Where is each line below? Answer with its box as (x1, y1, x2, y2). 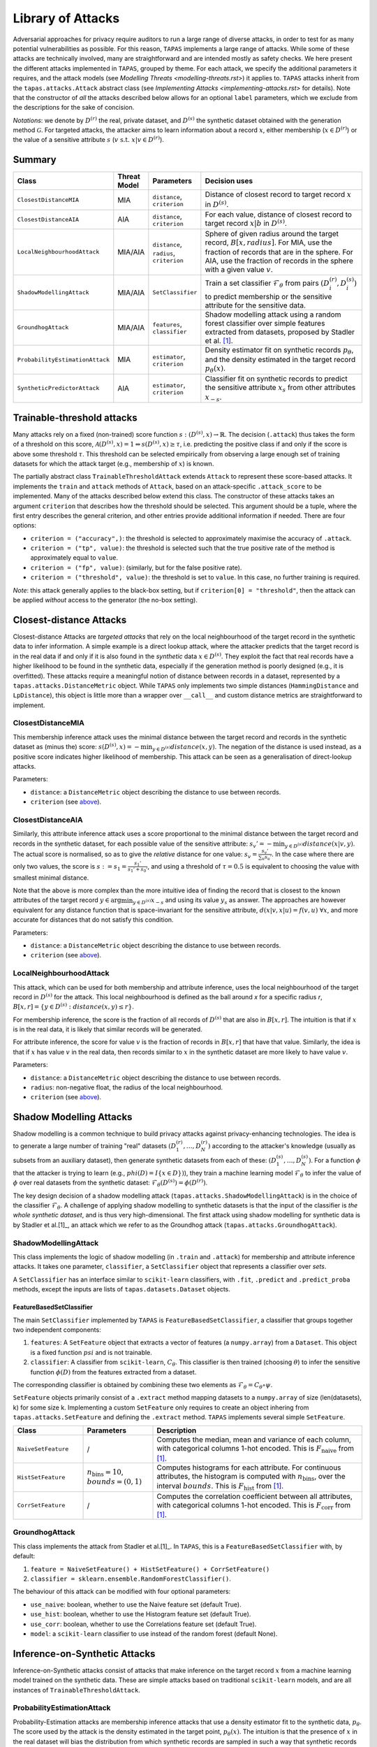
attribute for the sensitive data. (205, 300, 306, 310)
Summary (13, 154, 57, 166)
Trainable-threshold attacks (13, 412, 138, 423)
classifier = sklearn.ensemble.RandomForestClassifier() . (30, 1574, 232, 1583)
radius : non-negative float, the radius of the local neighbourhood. (30, 1083, 223, 1092)
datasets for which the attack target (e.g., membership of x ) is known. (13, 459, 214, 467)
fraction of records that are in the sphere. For (205, 247, 354, 256)
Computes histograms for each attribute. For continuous (156, 1463, 341, 1472)
